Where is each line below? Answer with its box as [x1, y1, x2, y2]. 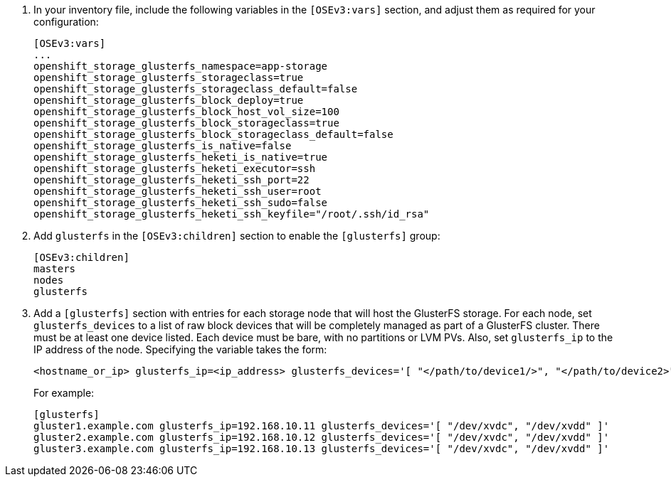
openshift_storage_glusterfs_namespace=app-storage [33, 60, 328, 72]
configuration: [33, 16, 99, 28]
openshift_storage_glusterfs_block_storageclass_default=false [33, 129, 393, 140]
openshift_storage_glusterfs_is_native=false [33, 140, 292, 151]
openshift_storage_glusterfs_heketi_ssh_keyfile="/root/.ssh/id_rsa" [33, 208, 430, 220]
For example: [33, 387, 95, 399]
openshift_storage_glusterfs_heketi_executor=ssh [33, 163, 316, 174]
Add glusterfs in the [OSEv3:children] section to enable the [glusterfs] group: [33, 230, 440, 242]
